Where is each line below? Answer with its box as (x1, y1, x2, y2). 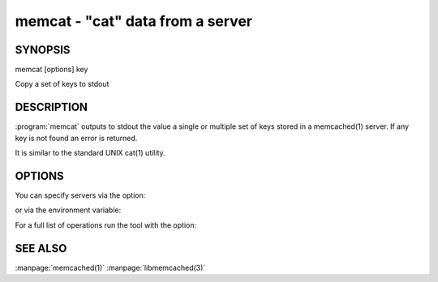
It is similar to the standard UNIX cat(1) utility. (15, 148, 165, 158)
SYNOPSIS (15, 43, 71, 57)
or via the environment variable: (15, 205, 122, 215)
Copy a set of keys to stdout (15, 79, 109, 89)
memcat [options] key (15, 65, 88, 75)
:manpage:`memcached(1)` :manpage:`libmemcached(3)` (15, 263, 206, 272)
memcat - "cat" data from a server (15, 12, 253, 30)
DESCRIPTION (15, 100, 88, 114)
